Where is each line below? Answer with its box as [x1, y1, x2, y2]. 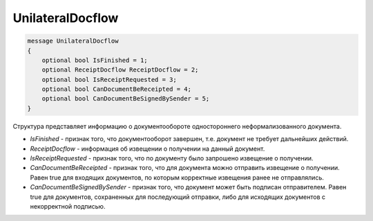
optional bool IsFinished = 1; [41, 56, 148, 64]
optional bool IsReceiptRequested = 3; [41, 76, 178, 83]
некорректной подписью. [30, 202, 106, 210]
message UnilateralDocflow [27, 37, 119, 45]
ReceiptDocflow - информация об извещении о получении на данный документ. [30, 145, 265, 153]
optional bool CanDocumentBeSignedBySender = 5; [41, 95, 210, 103]
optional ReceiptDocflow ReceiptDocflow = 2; [41, 66, 199, 74]
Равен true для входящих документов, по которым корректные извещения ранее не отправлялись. [30, 173, 324, 182]
